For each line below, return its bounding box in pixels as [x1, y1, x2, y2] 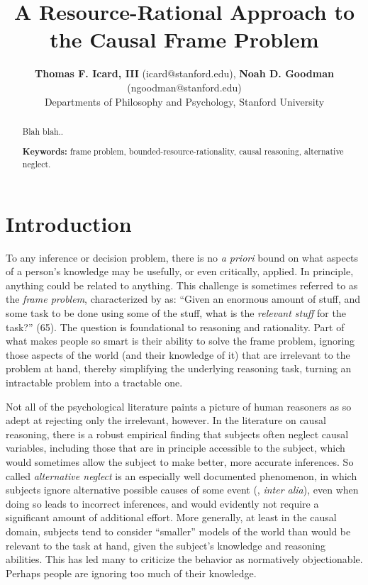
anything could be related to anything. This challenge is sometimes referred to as [6, 277, 358, 292]
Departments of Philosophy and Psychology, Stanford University [44, 94, 325, 108]
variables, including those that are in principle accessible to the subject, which [6, 440, 345, 455]
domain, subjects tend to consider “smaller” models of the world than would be [6, 523, 351, 538]
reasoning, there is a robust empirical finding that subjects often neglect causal [6, 426, 349, 441]
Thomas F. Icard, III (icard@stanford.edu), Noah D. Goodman [35, 66, 334, 81]
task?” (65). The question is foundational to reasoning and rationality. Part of [6, 319, 345, 334]
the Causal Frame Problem [50, 25, 319, 54]
